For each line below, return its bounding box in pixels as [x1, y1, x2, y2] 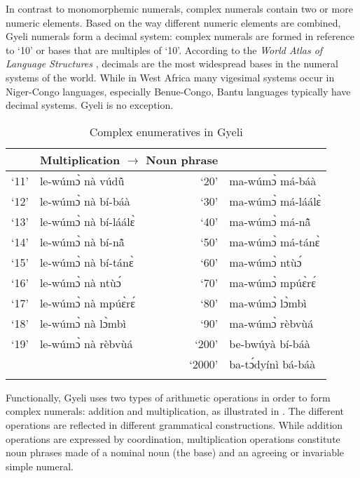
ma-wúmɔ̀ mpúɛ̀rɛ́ [229, 274, 316, 291]
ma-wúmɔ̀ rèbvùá [229, 314, 314, 331]
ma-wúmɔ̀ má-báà [229, 172, 317, 189]
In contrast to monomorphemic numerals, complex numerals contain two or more [6, 1, 353, 15]
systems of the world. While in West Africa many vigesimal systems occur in [6, 69, 335, 84]
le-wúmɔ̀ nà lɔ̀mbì [39, 314, 126, 331]
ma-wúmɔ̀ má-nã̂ [229, 213, 311, 230]
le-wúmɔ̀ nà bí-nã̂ [39, 233, 125, 250]
